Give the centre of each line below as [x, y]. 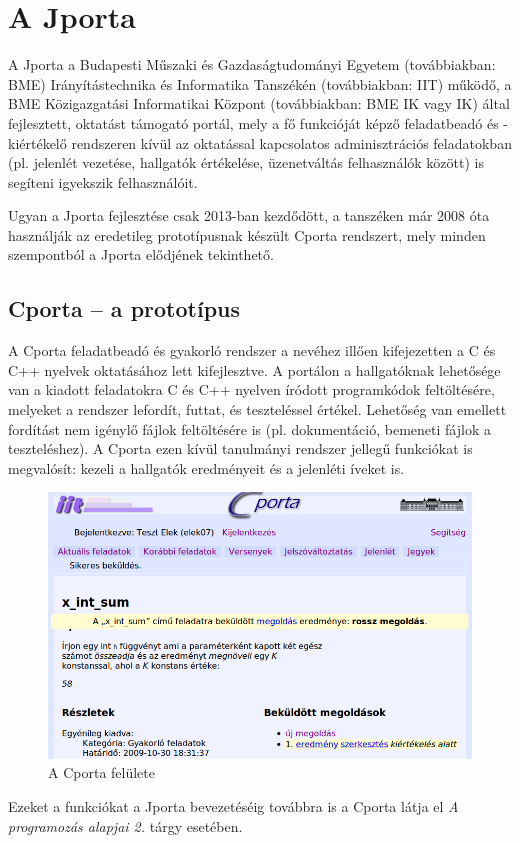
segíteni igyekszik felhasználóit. [103, 181]
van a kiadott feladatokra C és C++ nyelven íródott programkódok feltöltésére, [251, 389]
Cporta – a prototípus [124, 308]
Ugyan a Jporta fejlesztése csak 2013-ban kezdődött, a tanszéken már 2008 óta [249, 215]
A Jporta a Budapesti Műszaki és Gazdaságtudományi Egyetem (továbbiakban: [252, 64]
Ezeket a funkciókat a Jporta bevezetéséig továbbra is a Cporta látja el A [233, 805]
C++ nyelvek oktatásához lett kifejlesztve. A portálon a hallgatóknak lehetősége [254, 369]
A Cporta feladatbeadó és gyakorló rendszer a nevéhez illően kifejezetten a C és [252, 350]
